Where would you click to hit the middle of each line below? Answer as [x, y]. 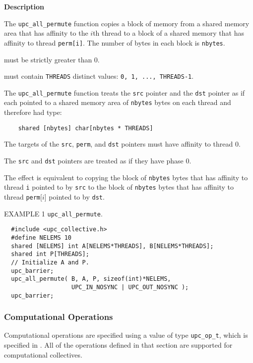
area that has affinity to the [46, 33]
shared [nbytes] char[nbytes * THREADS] [86, 128]
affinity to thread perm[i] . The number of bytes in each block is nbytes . [115, 42]
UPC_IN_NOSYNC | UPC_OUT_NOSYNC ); [130, 287]
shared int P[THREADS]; [50, 254]
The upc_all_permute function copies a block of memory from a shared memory [127, 23]
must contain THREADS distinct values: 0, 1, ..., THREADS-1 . [99, 76]
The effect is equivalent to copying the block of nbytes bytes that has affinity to [126, 177]
